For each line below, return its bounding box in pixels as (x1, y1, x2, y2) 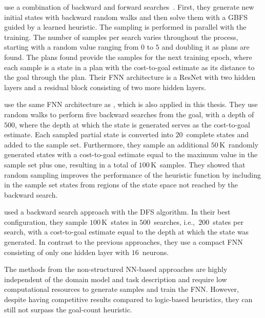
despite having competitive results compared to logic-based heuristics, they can (4, 294, 253, 305)
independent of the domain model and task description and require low (4, 273, 227, 284)
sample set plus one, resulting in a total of (4, 159, 137, 169)
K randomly (219, 139, 259, 150)
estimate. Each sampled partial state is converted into (4, 129, 173, 140)
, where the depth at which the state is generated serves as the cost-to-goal (15, 119, 250, 130)
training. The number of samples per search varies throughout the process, (4, 31, 238, 42)
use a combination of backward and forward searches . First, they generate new (4, 2, 254, 12)
